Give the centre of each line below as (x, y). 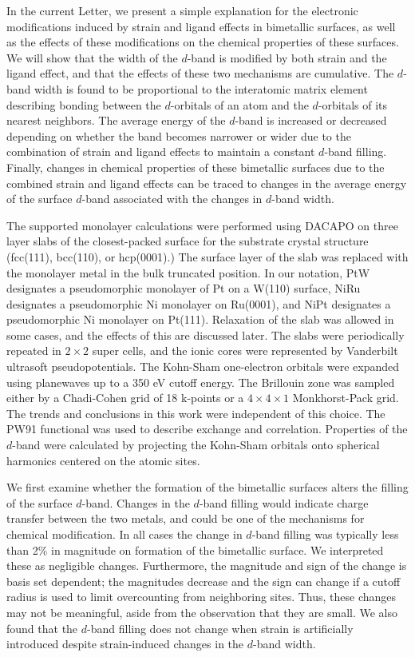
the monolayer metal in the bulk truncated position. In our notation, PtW (188, 272)
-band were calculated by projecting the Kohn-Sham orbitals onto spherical (196, 445)
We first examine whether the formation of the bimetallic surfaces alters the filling (207, 487)
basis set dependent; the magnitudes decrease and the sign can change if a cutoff (204, 581)
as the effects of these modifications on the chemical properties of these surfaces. (203, 42)
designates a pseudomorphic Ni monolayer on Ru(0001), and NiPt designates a (199, 303)
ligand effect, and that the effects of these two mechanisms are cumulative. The (200, 73)
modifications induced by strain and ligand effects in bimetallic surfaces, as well (201, 26)
